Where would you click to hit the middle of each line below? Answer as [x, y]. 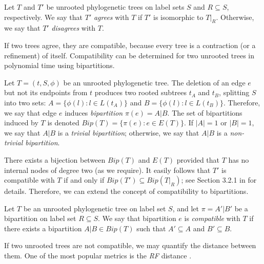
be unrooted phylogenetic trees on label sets [115, 7]
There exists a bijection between [55, 159]
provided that [198, 159]
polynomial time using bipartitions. [59, 65]
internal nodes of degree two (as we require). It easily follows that [107, 170]
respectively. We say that [44, 17]
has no [239, 159]
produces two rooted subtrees [141, 92]
